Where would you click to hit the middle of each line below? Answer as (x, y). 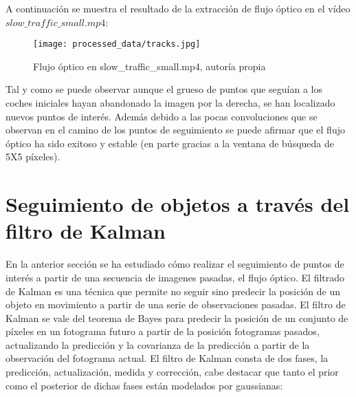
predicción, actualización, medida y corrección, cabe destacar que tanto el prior (172, 372)
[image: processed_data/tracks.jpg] (117, 44)
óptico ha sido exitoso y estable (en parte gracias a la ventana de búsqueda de (170, 143)
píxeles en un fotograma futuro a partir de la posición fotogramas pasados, (163, 331)
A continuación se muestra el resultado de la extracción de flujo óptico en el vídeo (178, 8)
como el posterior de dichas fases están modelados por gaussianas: (144, 385)
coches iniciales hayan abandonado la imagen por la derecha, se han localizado (170, 103)
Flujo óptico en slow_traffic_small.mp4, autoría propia (149, 66)
